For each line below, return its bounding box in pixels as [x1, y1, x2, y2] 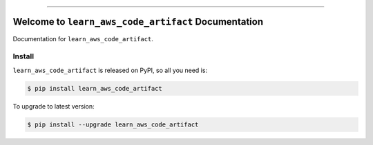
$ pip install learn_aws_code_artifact [27, 85, 162, 92]
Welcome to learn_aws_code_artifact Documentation [12, 16, 264, 27]
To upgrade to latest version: [12, 102, 95, 110]
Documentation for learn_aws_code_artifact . [12, 34, 153, 43]
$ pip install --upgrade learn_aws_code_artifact [27, 120, 199, 129]
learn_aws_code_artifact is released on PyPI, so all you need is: [12, 66, 207, 74]
